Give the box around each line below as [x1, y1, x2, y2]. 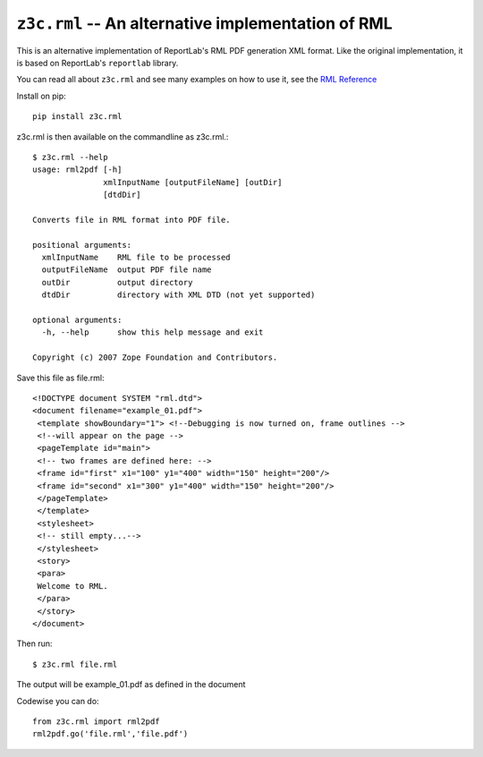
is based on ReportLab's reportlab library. [16, 57, 179, 68]
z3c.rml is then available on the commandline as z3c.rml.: [16, 131, 229, 142]
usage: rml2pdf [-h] [32, 165, 123, 174]
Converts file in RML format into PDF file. [32, 215, 232, 225]
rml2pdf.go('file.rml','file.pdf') [32, 729, 189, 739]
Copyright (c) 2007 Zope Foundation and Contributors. [32, 353, 278, 362]
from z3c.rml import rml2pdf [32, 716, 160, 727]
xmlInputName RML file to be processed [41, 252, 232, 263]
